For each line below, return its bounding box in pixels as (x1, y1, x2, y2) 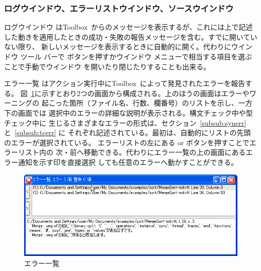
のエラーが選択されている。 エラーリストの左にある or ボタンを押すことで (4, 137, 249, 147)
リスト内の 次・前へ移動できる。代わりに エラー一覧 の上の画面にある (18, 147, 246, 157)
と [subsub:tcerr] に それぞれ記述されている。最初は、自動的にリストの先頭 (4, 127, 251, 138)
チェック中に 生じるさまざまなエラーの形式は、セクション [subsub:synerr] (4, 117, 246, 128)
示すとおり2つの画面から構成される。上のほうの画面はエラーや (41, 87, 249, 98)
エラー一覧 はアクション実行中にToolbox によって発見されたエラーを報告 (4, 78, 245, 88)
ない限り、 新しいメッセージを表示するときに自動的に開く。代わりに (4, 41, 231, 52)
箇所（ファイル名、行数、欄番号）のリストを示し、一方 (69, 98, 252, 108)
